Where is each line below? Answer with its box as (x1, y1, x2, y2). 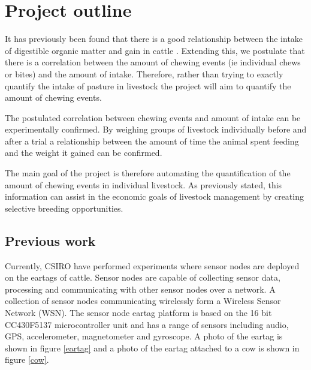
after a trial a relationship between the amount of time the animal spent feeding (5, 134, 299, 147)
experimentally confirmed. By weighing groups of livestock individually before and (5, 123, 307, 136)
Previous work (5, 231, 96, 249)
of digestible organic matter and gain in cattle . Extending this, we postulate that (5, 44, 305, 56)
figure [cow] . (5, 353, 49, 366)
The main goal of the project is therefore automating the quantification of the (5, 167, 291, 179)
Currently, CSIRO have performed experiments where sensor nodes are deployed (5, 259, 300, 272)
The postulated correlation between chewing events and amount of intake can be (5, 111, 301, 124)
